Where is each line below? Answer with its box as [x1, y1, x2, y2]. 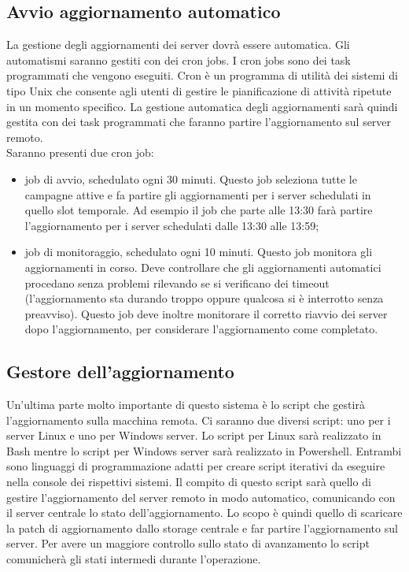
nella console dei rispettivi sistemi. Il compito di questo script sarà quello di [6, 474, 371, 490]
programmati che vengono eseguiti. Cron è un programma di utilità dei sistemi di [6, 67, 398, 84]
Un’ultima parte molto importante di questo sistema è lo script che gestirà [6, 396, 365, 413]
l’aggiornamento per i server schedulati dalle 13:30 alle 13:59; [24, 217, 319, 233]
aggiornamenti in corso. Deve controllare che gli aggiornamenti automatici [24, 258, 381, 275]
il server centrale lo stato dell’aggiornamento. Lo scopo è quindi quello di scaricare [6, 504, 403, 521]
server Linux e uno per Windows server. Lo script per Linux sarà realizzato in [6, 427, 381, 444]
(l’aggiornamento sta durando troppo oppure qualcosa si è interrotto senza [24, 290, 384, 306]
